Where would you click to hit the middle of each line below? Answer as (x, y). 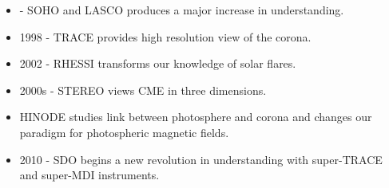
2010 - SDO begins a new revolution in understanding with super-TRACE (201, 159)
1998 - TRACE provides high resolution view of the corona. (165, 36)
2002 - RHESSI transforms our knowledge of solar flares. (158, 63)
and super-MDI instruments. (89, 175)
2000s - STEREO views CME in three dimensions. (143, 90)
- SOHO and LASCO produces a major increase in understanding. (182, 10)
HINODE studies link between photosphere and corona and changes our (196, 117)
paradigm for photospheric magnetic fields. (124, 132)
